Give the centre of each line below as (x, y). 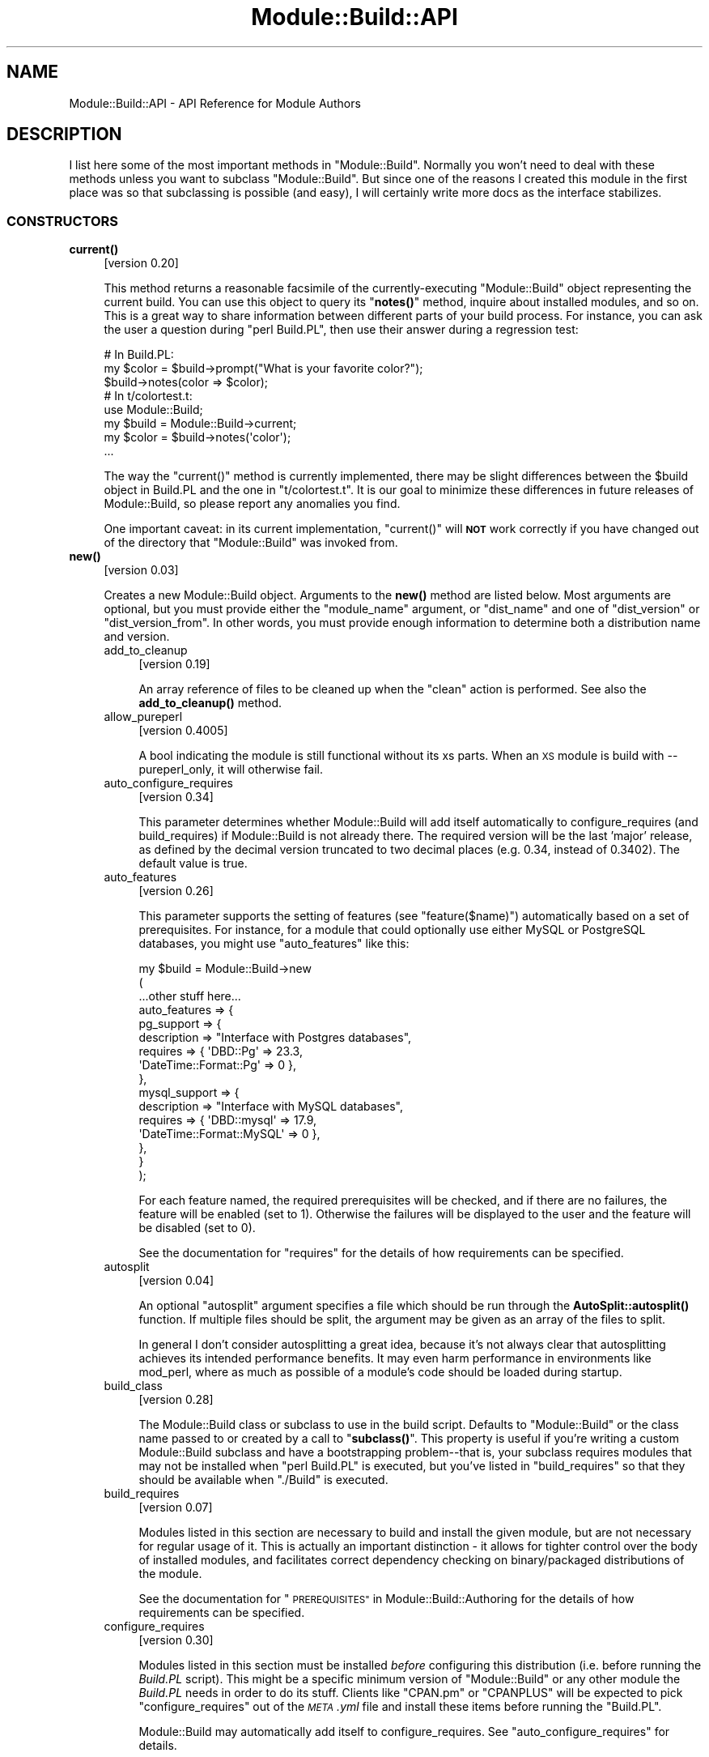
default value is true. (193, 864)
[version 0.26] (176, 891)
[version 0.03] (141, 570)
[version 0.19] (174, 664)
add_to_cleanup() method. (210, 703)
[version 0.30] (176, 1640)
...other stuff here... (190, 996)
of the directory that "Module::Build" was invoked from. (251, 543)
